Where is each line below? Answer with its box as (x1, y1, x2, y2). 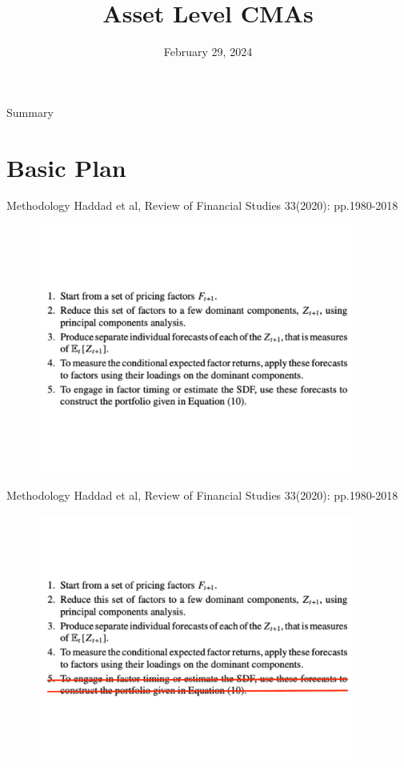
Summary (6, 103, 54, 120)
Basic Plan (6, 151, 126, 183)
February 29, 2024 (163, 43, 253, 60)
